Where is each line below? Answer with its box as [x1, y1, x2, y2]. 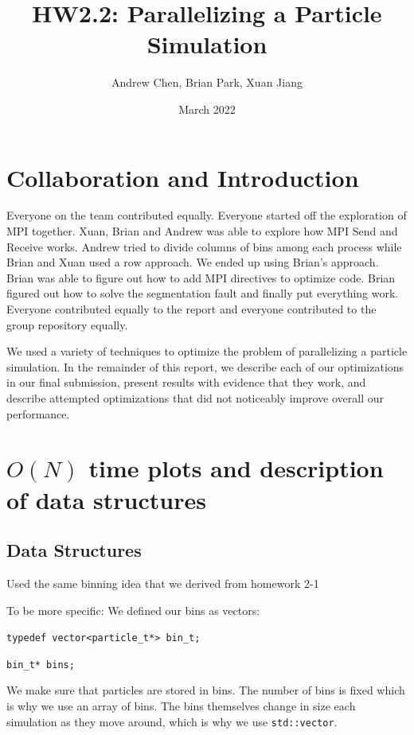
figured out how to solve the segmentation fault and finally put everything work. [6, 285, 399, 301]
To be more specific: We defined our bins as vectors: [6, 601, 260, 618]
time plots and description [88, 452, 384, 484]
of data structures [6, 483, 206, 515]
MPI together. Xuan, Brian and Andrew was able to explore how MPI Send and [6, 223, 398, 239]
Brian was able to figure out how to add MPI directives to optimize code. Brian [6, 269, 396, 286]
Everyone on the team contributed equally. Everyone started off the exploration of [6, 207, 407, 224]
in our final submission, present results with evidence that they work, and [6, 374, 366, 391]
